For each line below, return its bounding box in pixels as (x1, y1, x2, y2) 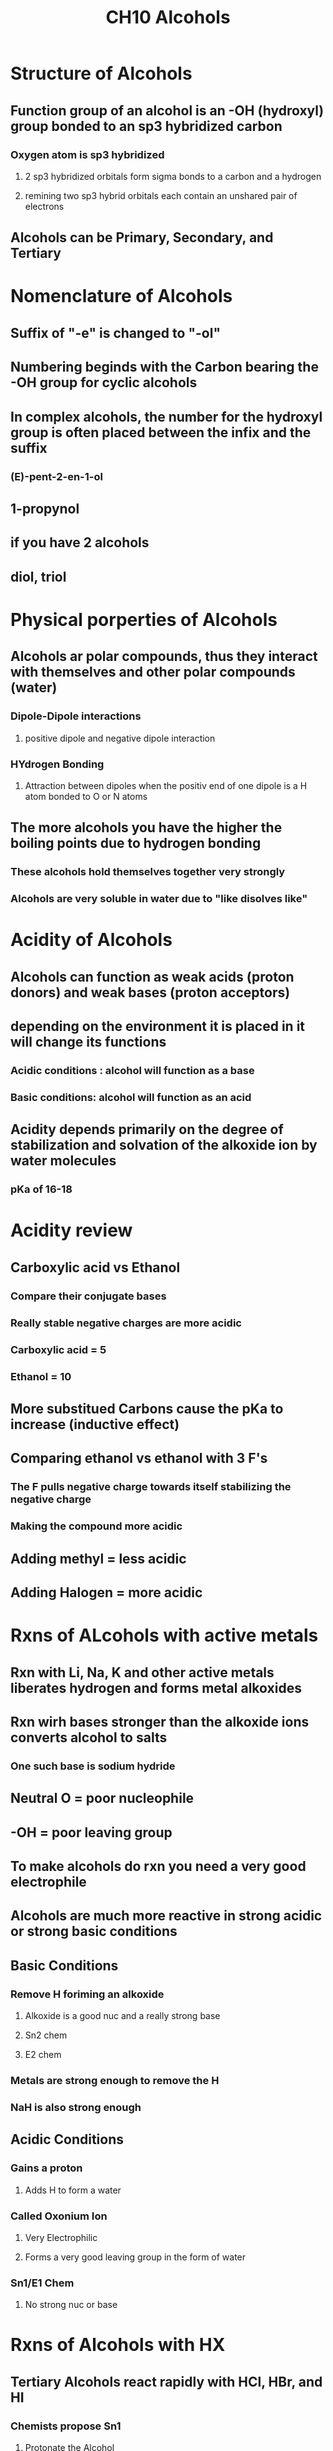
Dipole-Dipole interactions (10, 709, 142, 723)
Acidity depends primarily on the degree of (10, 1121, 284, 1138)
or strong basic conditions (10, 1923, 178, 1940)
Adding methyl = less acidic (10, 1550, 187, 1567)
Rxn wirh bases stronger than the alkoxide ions (10, 1713, 310, 1730)
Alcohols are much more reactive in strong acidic (10, 1907, 323, 1925)
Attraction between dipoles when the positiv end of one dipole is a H (24, 779, 308, 791)
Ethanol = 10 (10, 1369, 72, 1383)
